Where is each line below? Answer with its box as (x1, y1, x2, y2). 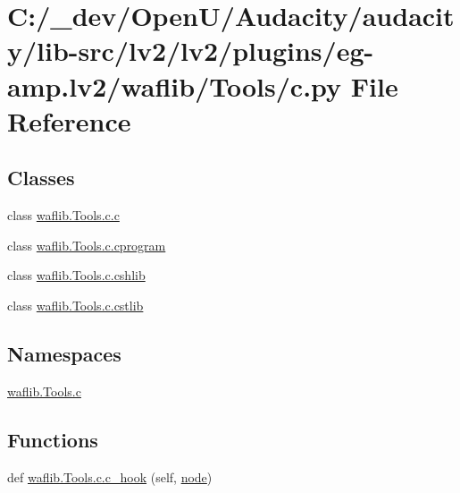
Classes (7, 164, 75, 191)
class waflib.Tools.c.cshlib (7, 266, 146, 285)
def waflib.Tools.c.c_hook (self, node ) (7, 467, 213, 486)
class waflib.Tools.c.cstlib (7, 295, 144, 314)
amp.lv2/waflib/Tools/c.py (7, 67, 342, 104)
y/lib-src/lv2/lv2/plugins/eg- (7, 32, 374, 69)
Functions (7, 425, 98, 453)
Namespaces (7, 339, 121, 367)
